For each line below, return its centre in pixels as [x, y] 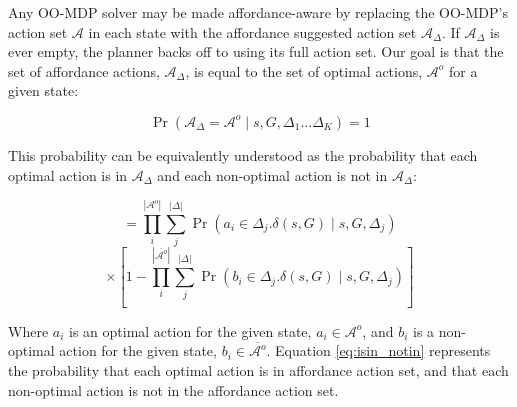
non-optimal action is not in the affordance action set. [173, 389]
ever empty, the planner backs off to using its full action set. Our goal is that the [256, 51]
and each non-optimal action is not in [272, 174]
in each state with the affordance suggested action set [252, 31]
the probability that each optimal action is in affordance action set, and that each [258, 370]
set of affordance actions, [84, 70]
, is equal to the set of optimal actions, [304, 70]
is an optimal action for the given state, [190, 330]
